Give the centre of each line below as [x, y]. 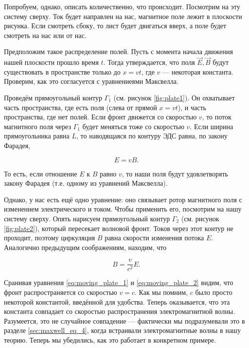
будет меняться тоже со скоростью [133, 126]
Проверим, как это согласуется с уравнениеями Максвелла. [91, 81]
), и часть [192, 107]
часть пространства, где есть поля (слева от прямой [80, 107]
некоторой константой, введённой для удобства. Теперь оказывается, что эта [117, 301]
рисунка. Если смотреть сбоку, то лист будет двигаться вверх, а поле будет [115, 26]
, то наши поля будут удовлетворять [175, 173]
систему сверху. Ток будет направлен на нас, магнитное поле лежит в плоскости [123, 16]
